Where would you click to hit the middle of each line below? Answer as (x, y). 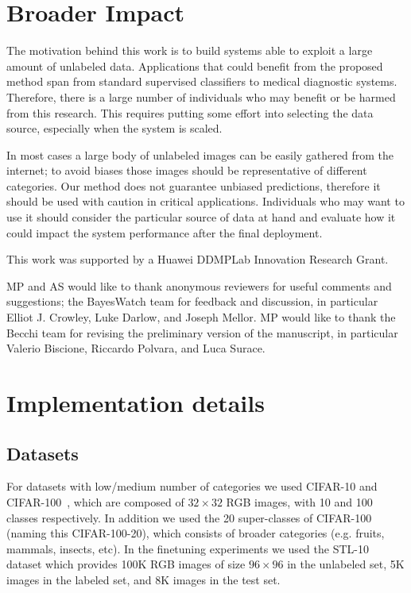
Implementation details (136, 402)
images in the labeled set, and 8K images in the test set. (143, 579)
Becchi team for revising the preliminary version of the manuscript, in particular (202, 332)
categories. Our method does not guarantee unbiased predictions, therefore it (194, 185)
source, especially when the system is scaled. (114, 128)
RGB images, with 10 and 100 (299, 501)
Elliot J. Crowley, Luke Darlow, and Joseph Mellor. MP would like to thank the (201, 317)
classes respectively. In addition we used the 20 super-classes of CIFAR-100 (189, 517)
